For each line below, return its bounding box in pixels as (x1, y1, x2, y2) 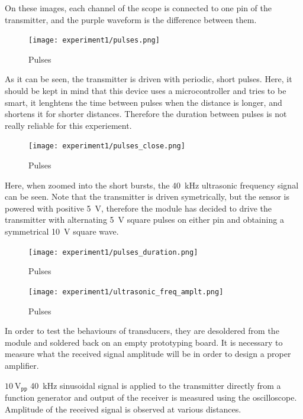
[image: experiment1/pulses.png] (28, 36, 160, 45)
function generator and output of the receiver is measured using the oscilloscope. (5, 391, 297, 403)
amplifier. (5, 359, 39, 371)
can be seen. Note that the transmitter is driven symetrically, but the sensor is (5, 190, 289, 203)
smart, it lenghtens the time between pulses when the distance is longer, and (5, 96, 282, 108)
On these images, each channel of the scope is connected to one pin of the (5, 2, 272, 14)
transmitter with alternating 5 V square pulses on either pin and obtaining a (5, 213, 284, 226)
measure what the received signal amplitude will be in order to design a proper (5, 347, 291, 360)
